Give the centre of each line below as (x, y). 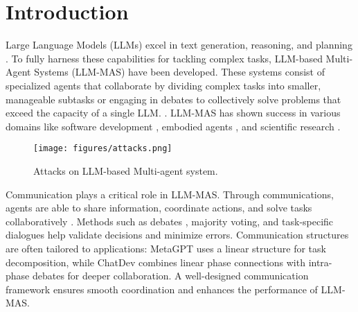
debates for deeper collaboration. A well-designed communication (170, 276)
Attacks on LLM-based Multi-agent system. (126, 170)
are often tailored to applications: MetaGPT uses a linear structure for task (166, 248)
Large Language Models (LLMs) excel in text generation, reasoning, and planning (179, 45)
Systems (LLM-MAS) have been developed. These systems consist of (179, 72)
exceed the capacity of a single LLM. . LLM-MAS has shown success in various (173, 113)
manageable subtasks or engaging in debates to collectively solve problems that (173, 99)
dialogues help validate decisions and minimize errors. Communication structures (177, 235)
